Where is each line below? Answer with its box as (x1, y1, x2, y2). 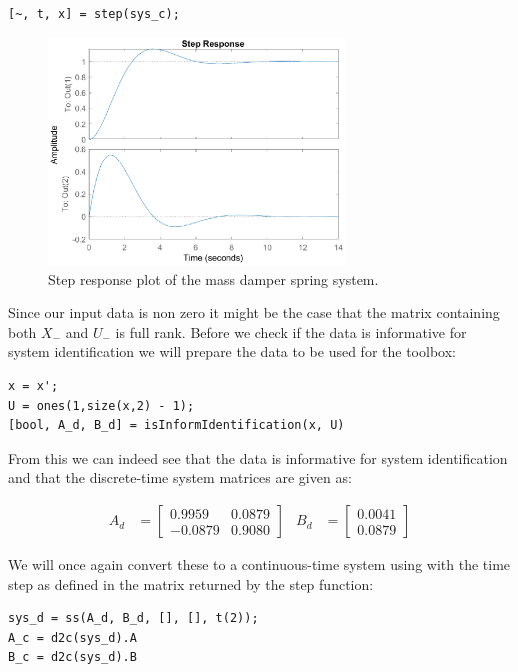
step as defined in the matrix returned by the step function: (8, 573, 374, 594)
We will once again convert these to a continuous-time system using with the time (8, 554, 511, 575)
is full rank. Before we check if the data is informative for (115, 321, 467, 342)
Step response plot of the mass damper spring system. (48, 268, 379, 289)
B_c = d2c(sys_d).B (8, 650, 137, 665)
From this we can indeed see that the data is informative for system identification (8, 447, 508, 468)
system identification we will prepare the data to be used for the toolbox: (8, 341, 456, 362)
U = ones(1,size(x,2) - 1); (8, 398, 195, 413)
